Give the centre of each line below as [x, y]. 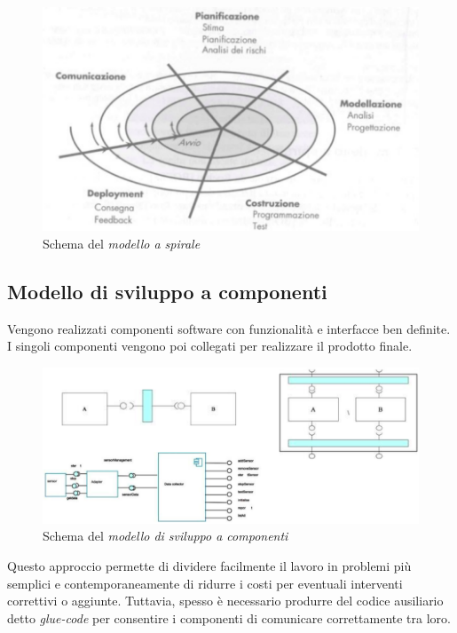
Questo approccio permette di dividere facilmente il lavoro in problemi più [209, 565]
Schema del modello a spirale [122, 243]
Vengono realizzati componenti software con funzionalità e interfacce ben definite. [229, 328]
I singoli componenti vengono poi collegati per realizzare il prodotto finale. [210, 346]
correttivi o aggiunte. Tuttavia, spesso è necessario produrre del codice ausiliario [225, 601]
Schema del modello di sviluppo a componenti [165, 536]
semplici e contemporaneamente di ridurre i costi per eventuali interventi [205, 583]
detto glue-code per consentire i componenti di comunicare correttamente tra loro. [229, 617]
